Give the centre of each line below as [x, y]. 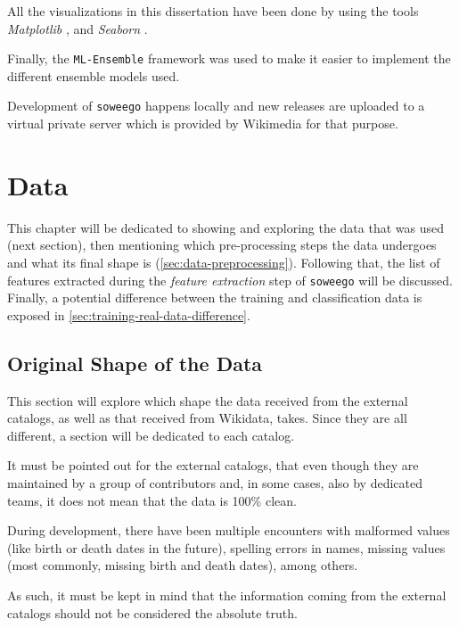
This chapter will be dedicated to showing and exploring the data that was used [225, 227]
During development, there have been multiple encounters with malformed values [229, 530]
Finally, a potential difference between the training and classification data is [215, 297]
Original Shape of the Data [135, 363]
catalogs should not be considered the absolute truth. [152, 612]
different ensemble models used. [94, 75]
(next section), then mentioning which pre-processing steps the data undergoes [222, 245]
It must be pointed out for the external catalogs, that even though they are [213, 465]
